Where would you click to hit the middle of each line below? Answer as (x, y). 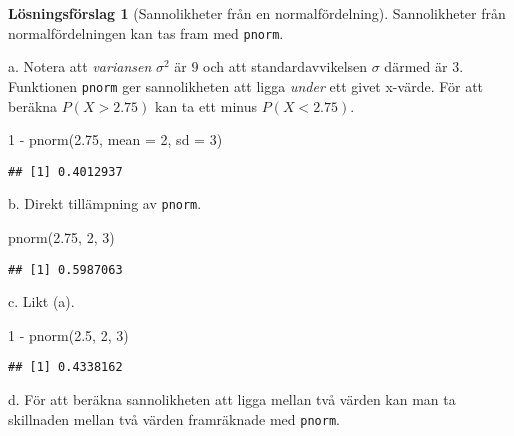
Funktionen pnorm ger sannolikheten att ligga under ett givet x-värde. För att (246, 85)
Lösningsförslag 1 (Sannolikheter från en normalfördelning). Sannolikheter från (257, 13)
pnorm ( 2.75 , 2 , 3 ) (61, 237)
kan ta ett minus (206, 105)
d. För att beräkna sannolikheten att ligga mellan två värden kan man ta (232, 399)
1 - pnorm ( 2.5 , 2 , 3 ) (68, 334)
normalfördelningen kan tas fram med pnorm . (146, 32)
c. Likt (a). (41, 301)
